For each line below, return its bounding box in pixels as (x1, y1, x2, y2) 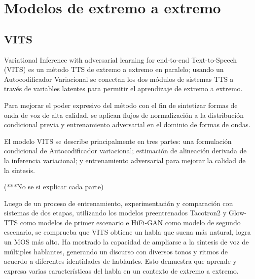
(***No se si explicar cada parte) (4, 181, 104, 192)
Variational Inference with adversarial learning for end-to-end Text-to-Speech (4, 54, 237, 65)
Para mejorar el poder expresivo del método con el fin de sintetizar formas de (4, 100, 238, 110)
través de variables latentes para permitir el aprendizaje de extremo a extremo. (4, 83, 243, 94)
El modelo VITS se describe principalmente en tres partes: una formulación (4, 136, 232, 146)
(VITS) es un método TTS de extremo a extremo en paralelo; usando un (4, 64, 224, 74)
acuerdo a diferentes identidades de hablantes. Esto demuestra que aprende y (4, 256, 237, 266)
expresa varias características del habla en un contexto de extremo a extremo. (4, 265, 239, 276)
